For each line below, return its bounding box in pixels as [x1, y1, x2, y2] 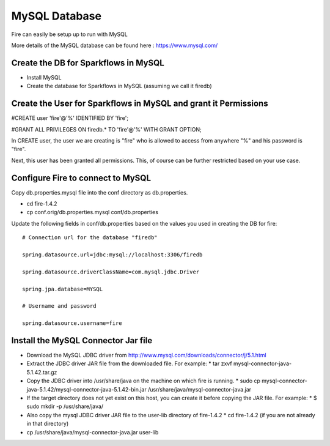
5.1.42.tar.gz [26, 368, 57, 376]
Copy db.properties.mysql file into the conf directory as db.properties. [11, 188, 188, 196]
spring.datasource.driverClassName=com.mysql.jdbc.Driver [22, 268, 200, 275]
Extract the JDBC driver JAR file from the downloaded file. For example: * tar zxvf [26, 360, 232, 367]
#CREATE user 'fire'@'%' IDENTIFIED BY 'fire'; [11, 114, 128, 122]
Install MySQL [26, 73, 62, 81]
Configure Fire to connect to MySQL [11, 173, 152, 183]
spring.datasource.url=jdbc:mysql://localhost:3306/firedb [22, 251, 203, 258]
